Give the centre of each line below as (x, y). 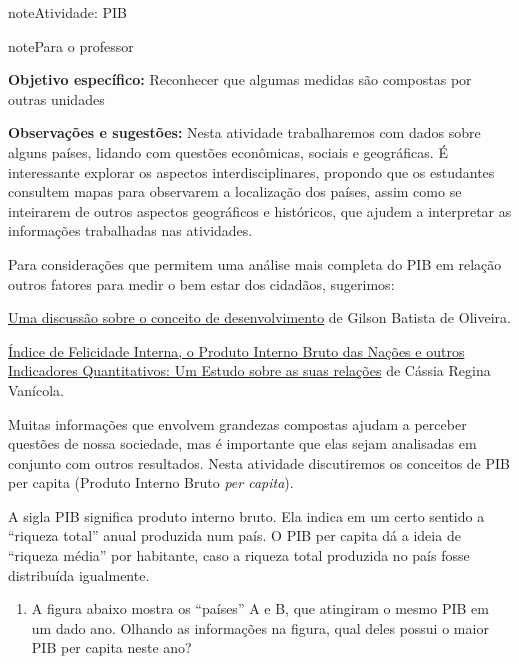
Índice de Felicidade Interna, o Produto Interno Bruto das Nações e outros (236, 350)
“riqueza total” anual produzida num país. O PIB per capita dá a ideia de (234, 535)
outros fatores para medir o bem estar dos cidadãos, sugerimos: (201, 283)
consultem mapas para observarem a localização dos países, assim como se (235, 191)
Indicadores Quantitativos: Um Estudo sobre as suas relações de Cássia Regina (249, 370)
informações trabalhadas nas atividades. (130, 230)
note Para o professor (71, 45)
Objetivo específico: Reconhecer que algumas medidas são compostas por (240, 79)
